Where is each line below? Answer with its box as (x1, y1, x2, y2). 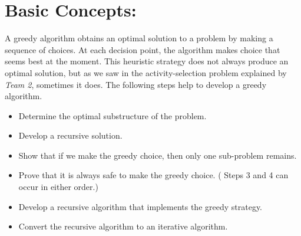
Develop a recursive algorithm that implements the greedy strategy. (18, 200, 263, 212)
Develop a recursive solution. (18, 129, 123, 142)
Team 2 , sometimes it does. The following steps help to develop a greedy (5, 78, 267, 90)
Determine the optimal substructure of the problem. (18, 109, 207, 122)
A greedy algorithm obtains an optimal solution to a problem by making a (5, 32, 273, 44)
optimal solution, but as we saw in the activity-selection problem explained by (5, 66, 287, 78)
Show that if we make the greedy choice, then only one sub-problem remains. (18, 149, 297, 161)
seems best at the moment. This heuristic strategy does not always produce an (5, 55, 289, 67)
